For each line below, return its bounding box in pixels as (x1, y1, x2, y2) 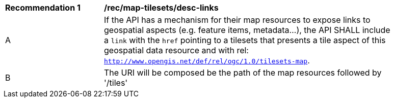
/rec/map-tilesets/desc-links (104, 3, 219, 13)
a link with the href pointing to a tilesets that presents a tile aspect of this (104, 35, 386, 45)
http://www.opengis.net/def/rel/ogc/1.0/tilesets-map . (104, 55, 310, 65)
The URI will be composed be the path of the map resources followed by (104, 67, 382, 78)
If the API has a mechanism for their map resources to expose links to (104, 15, 371, 25)
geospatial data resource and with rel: (104, 45, 249, 55)
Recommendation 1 (5, 3, 81, 13)
